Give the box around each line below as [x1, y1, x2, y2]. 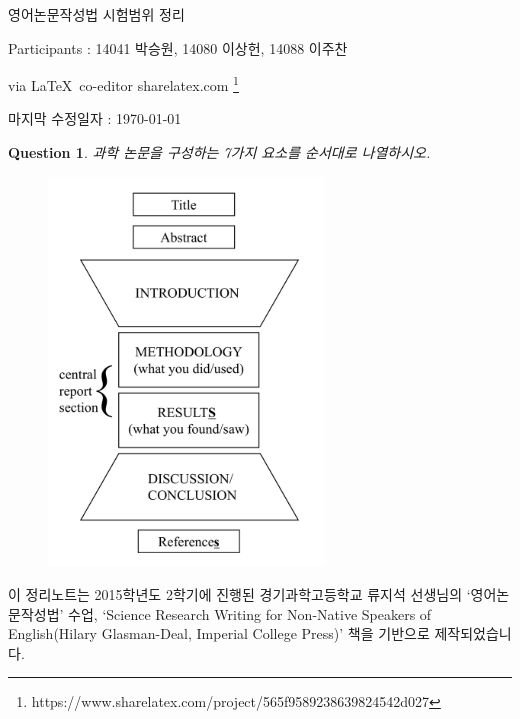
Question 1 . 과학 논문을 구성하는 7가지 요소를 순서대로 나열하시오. [8, 142, 431, 163]
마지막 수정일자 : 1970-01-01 [8, 108, 182, 129]
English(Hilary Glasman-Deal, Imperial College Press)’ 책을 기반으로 [8, 623, 430, 644]
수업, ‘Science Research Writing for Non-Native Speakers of [68, 603, 432, 624]
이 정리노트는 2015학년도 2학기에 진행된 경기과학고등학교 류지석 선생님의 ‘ [8, 584, 471, 604]
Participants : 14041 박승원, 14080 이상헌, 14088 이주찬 [8, 37, 348, 58]
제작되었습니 [434, 623, 512, 644]
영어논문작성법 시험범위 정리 [8, 4, 185, 24]
